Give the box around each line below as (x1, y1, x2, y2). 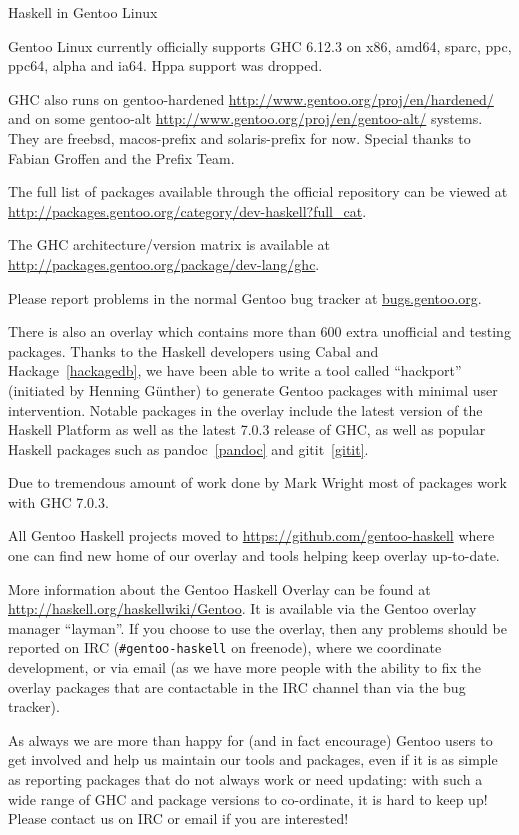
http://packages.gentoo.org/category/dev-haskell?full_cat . (8, 200, 367, 221)
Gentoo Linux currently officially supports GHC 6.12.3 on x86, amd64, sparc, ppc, (8, 35, 512, 56)
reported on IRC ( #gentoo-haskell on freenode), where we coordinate (8, 637, 442, 658)
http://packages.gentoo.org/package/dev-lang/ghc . (8, 253, 320, 274)
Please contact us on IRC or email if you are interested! (8, 808, 349, 829)
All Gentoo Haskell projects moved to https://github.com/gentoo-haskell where (8, 525, 495, 546)
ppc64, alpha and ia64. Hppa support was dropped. (8, 55, 323, 76)
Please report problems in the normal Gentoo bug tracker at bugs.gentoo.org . (8, 287, 482, 308)
